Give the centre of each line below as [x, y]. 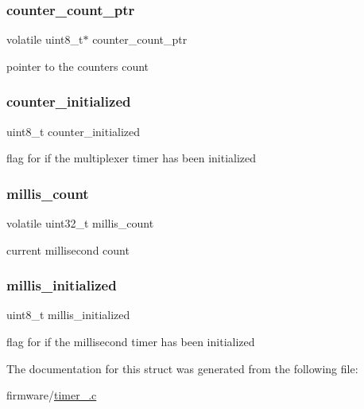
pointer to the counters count [78, 66]
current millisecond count [68, 249]
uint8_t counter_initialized [74, 131]
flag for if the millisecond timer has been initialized [131, 342]
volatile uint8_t [45, 39]
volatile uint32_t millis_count [80, 223]
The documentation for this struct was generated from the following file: [182, 368]
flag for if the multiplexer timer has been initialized [132, 158]
